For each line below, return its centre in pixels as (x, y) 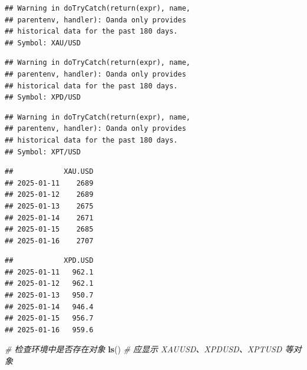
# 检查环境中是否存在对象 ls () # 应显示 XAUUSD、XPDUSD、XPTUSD (143, 349)
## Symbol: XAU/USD (43, 43)
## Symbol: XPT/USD (43, 152)
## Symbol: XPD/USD (43, 98)
